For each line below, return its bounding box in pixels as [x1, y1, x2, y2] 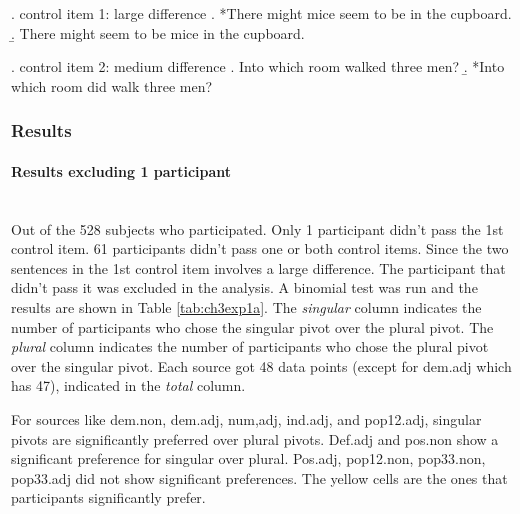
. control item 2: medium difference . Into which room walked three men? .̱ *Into [11, 56, 505, 77]
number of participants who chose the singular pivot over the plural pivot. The [11, 316, 494, 337]
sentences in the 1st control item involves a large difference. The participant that [11, 257, 506, 278]
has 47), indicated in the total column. [11, 375, 246, 396]
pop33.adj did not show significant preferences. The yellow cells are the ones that [11, 467, 508, 488]
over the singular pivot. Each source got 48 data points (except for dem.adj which [11, 355, 512, 376]
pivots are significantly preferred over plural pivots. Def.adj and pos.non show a [11, 428, 499, 449]
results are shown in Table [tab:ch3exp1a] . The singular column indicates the [11, 296, 482, 317]
